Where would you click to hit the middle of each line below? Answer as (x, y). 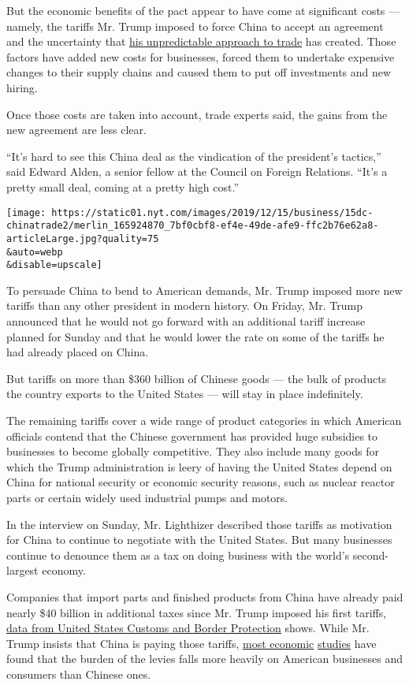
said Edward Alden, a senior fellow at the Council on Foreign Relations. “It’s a (197, 171)
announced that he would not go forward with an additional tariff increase (186, 321)
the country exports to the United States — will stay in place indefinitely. (185, 394)
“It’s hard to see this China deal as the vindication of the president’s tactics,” (194, 156)
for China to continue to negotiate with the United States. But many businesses (199, 540)
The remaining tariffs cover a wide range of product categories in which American (204, 420)
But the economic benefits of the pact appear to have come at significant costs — (203, 10)
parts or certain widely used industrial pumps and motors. (147, 497)
